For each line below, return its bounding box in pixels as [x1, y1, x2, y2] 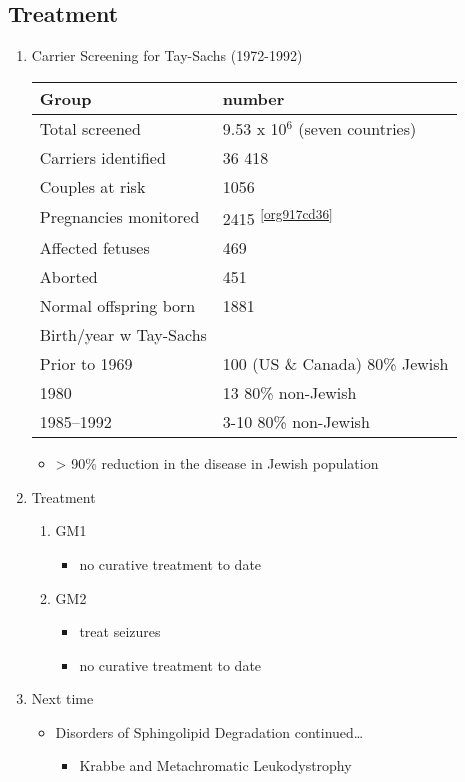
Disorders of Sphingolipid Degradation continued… [55, 721, 364, 742]
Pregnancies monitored [39, 205, 200, 229]
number [222, 86, 285, 110]
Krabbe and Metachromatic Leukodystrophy [79, 755, 352, 776]
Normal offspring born [39, 294, 196, 318]
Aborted [39, 265, 98, 289]
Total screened [39, 116, 141, 140]
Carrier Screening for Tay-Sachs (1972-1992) [31, 45, 303, 66]
